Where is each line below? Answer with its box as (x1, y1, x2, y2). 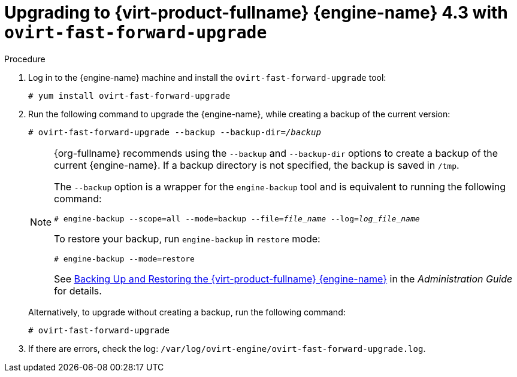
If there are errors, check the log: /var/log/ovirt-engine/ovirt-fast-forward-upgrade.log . (28, 343, 426, 354)
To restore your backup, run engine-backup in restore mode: (54, 232, 321, 245)
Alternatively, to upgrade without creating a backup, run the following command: (28, 306, 346, 317)
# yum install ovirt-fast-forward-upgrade (28, 90, 231, 101)
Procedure (4, 53, 46, 64)
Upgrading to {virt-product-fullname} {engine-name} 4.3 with (4, 2, 508, 23)
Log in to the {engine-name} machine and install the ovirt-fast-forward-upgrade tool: (28, 72, 386, 83)
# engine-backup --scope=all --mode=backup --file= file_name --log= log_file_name (54, 214, 420, 223)
